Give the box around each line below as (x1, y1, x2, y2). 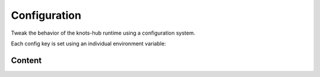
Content (11, 55, 42, 65)
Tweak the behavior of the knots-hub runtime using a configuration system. (11, 29, 196, 36)
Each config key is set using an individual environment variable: (11, 40, 166, 47)
